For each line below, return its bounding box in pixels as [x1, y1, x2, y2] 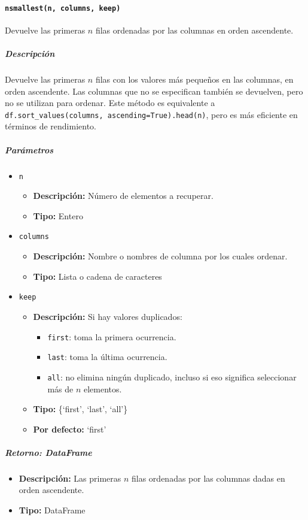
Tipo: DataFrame [19, 504, 86, 516]
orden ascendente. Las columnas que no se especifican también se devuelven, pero [5, 84, 303, 97]
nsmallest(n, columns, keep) [5, 4, 121, 13]
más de [47, 382, 74, 395]
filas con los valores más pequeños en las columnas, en [95, 73, 294, 86]
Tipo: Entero [33, 209, 83, 222]
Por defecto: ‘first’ [33, 422, 106, 435]
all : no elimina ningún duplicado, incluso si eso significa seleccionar [47, 370, 297, 383]
